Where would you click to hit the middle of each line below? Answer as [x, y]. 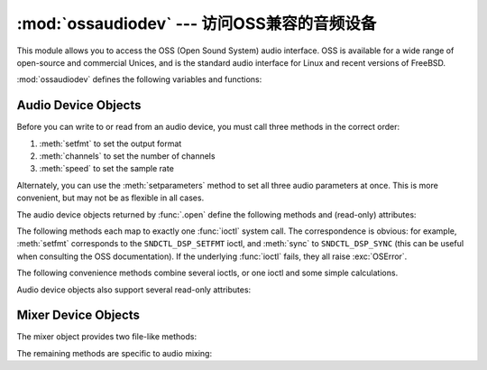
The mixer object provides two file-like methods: [107, 337]
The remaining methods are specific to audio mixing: [114, 353]
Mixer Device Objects [78, 315]
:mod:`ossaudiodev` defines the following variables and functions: [139, 79]
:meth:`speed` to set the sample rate [107, 169]
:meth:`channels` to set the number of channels [127, 156]
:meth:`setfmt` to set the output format [110, 143]
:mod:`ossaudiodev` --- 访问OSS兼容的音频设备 [197, 23]
